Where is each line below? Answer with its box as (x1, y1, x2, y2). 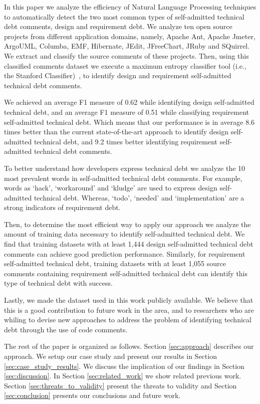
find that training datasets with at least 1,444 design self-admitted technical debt (4, 239, 253, 249)
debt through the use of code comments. (4, 324, 128, 334)
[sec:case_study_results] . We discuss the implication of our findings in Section (4, 360, 244, 371)
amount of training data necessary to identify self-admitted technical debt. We (4, 229, 245, 239)
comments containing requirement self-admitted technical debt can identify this (4, 268, 248, 278)
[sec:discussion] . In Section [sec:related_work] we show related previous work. (4, 370, 241, 381)
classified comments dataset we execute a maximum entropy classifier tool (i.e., (4, 60, 246, 71)
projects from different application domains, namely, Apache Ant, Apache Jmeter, (4, 31, 255, 41)
